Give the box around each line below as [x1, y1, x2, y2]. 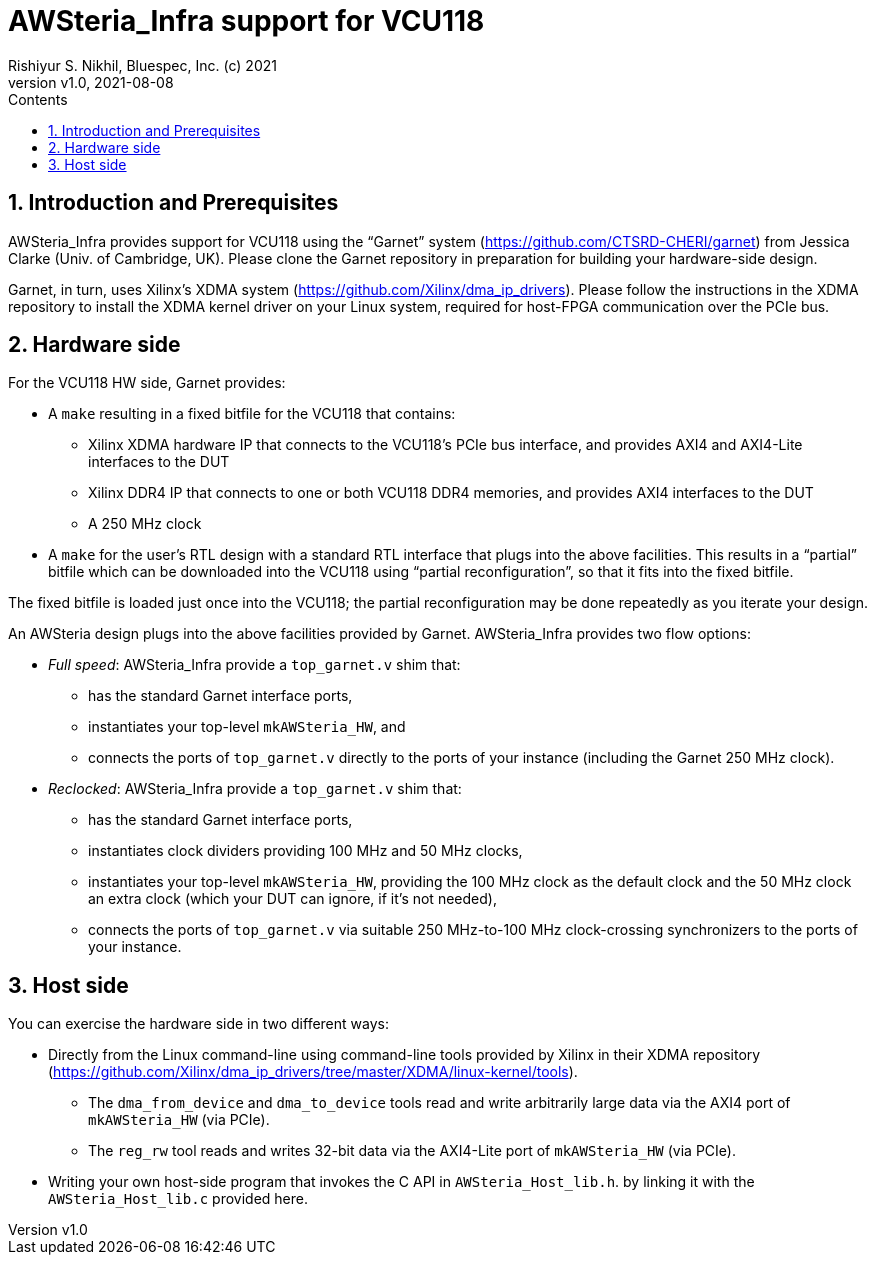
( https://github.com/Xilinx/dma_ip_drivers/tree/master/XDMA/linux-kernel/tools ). [48, 1063, 578, 1081]
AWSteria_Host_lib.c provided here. [48, 1190, 309, 1208]
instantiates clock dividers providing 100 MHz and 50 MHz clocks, [88, 842, 523, 860]
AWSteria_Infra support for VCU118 [8, 4, 485, 38]
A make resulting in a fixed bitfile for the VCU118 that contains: [48, 405, 456, 423]
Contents [8, 90, 68, 108]
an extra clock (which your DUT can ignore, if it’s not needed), [88, 890, 497, 908]
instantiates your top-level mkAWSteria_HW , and [88, 718, 406, 736]
